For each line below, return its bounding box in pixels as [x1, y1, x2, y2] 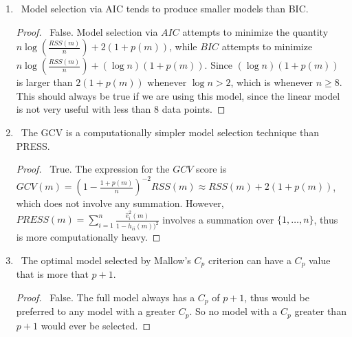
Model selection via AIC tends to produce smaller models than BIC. [21, 1, 309, 15]
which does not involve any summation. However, [16, 196, 224, 210]
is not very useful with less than [16, 102, 151, 116]
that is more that [16, 267, 89, 281]
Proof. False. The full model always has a [16, 290, 195, 304]
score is [195, 162, 227, 176]
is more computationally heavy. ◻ [16, 230, 161, 244]
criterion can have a [208, 252, 291, 267]
